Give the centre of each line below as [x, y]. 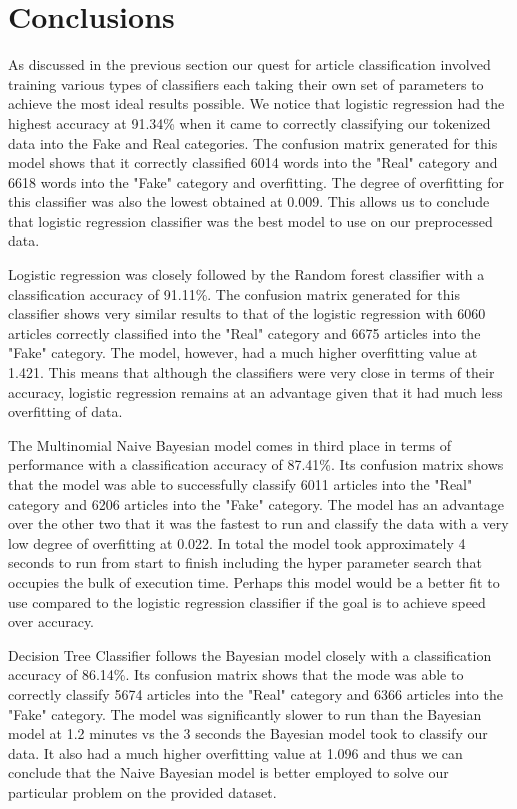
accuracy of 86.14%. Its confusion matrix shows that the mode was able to [236, 674]
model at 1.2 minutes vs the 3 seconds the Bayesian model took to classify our [248, 733]
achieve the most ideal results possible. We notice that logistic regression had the [256, 103]
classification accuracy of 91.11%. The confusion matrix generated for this [234, 293]
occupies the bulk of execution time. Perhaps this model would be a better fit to [254, 581]
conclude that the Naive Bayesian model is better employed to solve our [228, 772]
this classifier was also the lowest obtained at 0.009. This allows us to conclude [249, 201]
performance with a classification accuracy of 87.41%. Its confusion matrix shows [256, 464]
